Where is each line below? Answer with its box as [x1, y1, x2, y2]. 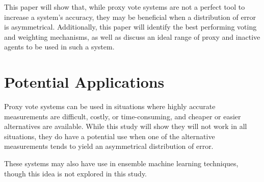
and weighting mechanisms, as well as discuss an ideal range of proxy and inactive [4, 31, 260, 42]
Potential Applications [4, 71, 165, 92]
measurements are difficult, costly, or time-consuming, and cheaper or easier [4, 111, 241, 121]
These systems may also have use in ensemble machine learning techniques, [4, 158, 239, 169]
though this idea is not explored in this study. [4, 168, 147, 178]
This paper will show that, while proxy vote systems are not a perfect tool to [4, 2, 245, 12]
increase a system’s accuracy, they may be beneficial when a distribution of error [4, 11, 256, 22]
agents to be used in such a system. [4, 41, 115, 52]
